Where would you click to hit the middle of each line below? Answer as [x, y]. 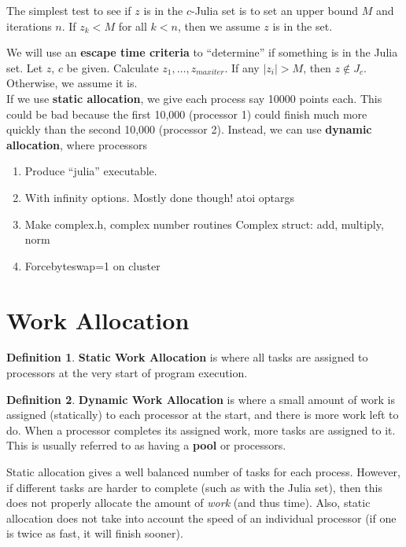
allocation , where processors [77, 144]
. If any [242, 67]
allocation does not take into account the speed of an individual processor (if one [201, 518]
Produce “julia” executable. [91, 171]
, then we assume [219, 26]
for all [133, 26]
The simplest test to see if [69, 10]
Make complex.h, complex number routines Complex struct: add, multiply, [204, 224]
